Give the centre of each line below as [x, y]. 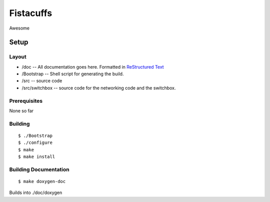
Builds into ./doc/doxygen [36, 192]
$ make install [37, 157]
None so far [21, 111]
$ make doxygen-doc [42, 181]
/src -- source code [42, 81]
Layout [18, 57]
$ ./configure [35, 143]
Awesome [19, 28]
